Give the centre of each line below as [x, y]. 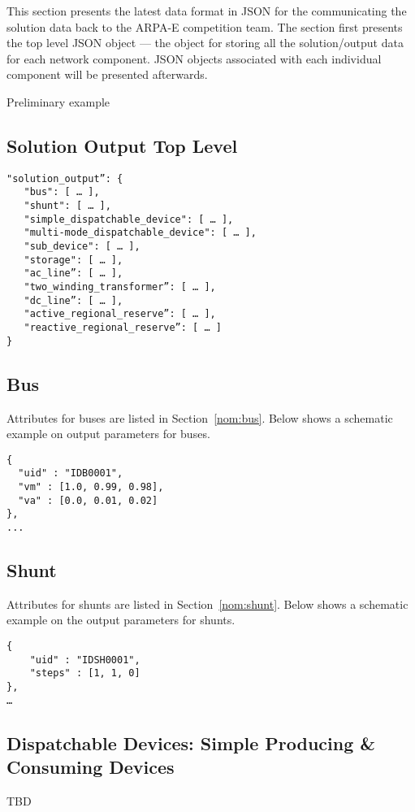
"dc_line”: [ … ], [73, 300]
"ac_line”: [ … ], [73, 274]
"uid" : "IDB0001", [71, 473]
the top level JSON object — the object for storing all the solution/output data [205, 43]
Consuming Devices [91, 767]
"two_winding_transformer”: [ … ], [120, 287]
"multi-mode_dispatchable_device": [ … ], [140, 233]
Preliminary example [58, 101]
